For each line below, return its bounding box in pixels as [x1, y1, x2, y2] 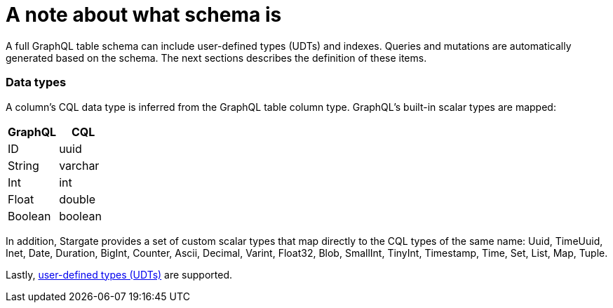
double [59, 192, 95, 206]
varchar [59, 158, 100, 173]
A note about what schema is [6, 3, 282, 27]
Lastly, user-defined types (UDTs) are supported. [6, 268, 233, 281]
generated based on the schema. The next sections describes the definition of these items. [6, 51, 427, 64]
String [8, 158, 39, 173]
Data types [6, 75, 67, 90]
